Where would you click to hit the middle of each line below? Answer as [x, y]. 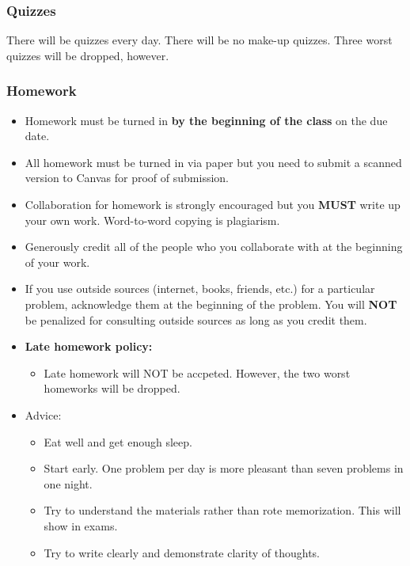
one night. [68, 483]
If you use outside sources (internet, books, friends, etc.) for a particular [200, 289]
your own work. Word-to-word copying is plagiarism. [152, 220]
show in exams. [81, 525]
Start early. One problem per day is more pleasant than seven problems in [224, 468]
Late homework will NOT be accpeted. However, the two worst [197, 372]
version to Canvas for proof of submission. [127, 178]
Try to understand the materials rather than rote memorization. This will [222, 510]
